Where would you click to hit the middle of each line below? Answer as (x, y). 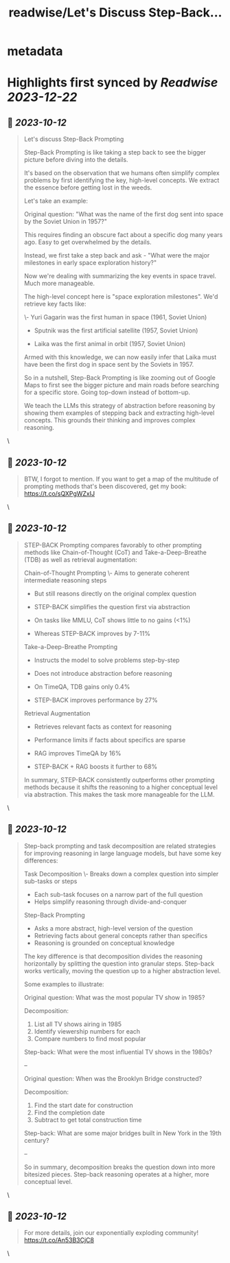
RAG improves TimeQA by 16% (78, 753)
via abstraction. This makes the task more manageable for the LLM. (119, 794)
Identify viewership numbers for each (87, 1031)
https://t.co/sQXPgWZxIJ (59, 493)
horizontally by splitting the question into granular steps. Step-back (119, 964)
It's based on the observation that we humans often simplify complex (122, 173)
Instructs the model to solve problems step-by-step (107, 660)
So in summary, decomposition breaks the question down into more (119, 1167)
